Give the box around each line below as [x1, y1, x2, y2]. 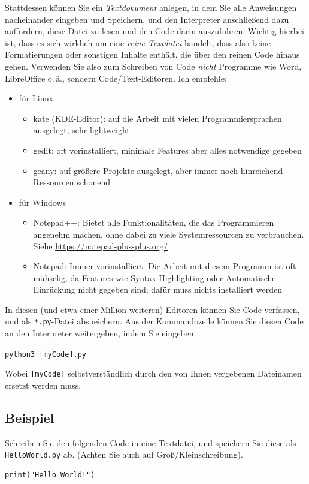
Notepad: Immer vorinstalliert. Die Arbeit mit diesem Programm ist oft [33, 260, 296, 272]
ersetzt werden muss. [5, 379, 81, 392]
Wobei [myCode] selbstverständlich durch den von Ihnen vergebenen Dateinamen [5, 367, 302, 380]
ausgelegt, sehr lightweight [33, 124, 130, 136]
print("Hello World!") [5, 471, 95, 480]
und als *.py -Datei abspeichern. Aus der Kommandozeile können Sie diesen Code [5, 315, 304, 327]
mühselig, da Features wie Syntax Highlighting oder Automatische [33, 271, 276, 284]
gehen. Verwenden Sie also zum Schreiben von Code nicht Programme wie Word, [5, 59, 302, 72]
